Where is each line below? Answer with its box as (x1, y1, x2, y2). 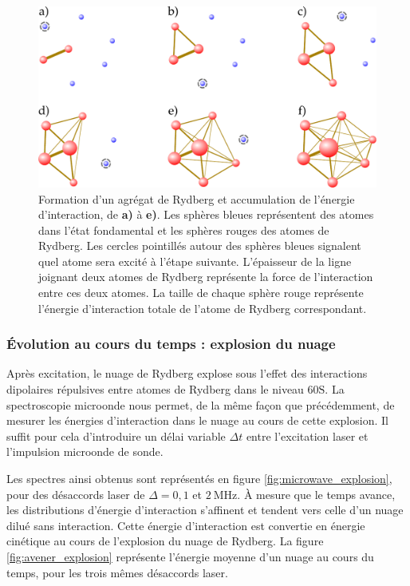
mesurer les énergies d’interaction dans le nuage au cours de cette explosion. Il (6, 412, 388, 429)
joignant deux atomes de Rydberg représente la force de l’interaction (38, 268, 373, 285)
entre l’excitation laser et (246, 427, 369, 444)
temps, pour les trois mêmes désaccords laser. (6, 564, 228, 580)
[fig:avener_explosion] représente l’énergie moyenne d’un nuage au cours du (6, 548, 374, 564)
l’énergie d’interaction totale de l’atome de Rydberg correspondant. (38, 299, 367, 316)
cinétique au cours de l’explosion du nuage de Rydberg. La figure (6, 533, 324, 549)
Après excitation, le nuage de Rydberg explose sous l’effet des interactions (6, 365, 368, 382)
